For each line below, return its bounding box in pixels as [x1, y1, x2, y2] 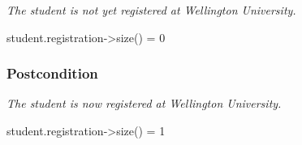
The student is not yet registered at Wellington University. [6, 2, 296, 18]
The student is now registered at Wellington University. [6, 95, 282, 112]
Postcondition [6, 63, 98, 83]
